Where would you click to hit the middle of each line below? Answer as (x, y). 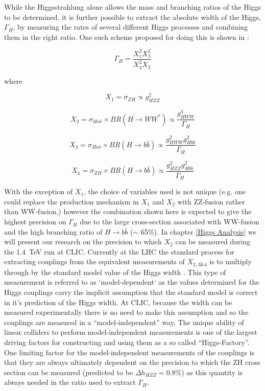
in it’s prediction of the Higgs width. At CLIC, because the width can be (118, 302)
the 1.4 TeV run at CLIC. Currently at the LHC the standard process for (119, 251)
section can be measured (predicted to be (69, 372)
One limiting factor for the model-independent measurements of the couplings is (129, 352)
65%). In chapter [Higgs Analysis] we (198, 231)
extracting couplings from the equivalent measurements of (94, 261)
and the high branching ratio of (53, 231)
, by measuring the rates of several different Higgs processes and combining (130, 27)
